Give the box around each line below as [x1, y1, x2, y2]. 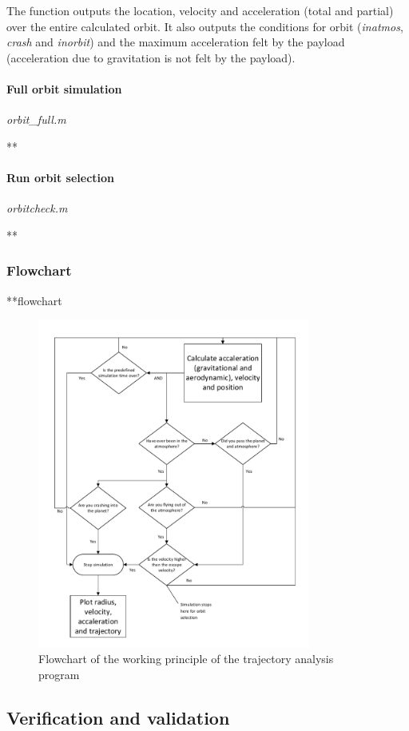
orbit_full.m [6, 111, 66, 128]
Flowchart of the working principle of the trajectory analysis [38, 650, 334, 667]
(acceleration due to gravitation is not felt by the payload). [6, 49, 296, 66]
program [38, 665, 80, 682]
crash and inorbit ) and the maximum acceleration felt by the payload [6, 34, 345, 50]
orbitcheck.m [6, 200, 68, 217]
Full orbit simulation [6, 80, 122, 97]
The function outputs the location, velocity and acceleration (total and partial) [6, 2, 394, 18]
